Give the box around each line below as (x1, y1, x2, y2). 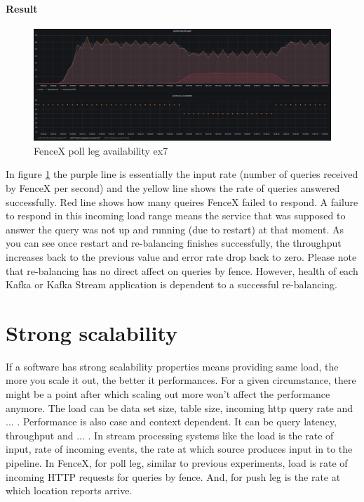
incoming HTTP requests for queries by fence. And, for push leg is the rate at (6, 469, 341, 484)
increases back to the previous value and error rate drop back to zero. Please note (6, 249, 357, 264)
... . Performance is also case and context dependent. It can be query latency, (6, 414, 337, 429)
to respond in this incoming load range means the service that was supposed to (6, 208, 346, 223)
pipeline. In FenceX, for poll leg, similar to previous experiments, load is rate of (6, 456, 348, 470)
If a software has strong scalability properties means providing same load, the (6, 359, 339, 373)
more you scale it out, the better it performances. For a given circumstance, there (6, 373, 356, 387)
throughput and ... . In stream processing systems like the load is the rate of (6, 427, 334, 442)
